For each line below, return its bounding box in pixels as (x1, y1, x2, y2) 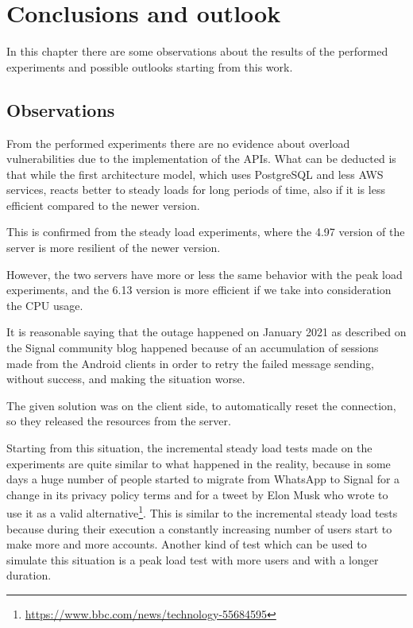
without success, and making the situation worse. (6, 370, 245, 387)
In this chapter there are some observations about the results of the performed (6, 43, 388, 60)
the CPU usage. (6, 297, 83, 313)
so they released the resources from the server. (6, 413, 231, 429)
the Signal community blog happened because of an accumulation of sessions (6, 339, 379, 356)
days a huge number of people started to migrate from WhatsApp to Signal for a (6, 471, 400, 487)
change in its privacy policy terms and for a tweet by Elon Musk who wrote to (6, 486, 388, 502)
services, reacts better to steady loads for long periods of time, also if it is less (6, 181, 385, 198)
